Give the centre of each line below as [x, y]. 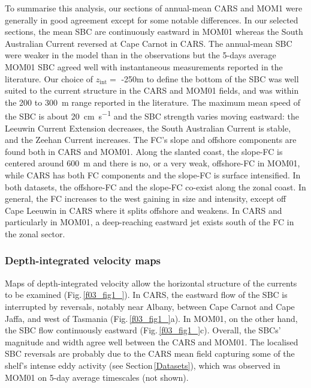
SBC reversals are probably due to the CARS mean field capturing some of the [150, 353]
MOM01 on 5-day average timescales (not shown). [97, 377]
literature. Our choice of [49, 78]
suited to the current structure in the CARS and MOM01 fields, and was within [152, 90]
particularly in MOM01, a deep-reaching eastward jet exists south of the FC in [150, 222]
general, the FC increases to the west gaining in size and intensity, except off [146, 199]
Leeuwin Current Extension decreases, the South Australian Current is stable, [148, 128]
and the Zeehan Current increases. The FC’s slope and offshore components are [151, 140]
